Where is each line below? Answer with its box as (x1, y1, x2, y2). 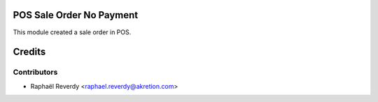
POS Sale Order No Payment (13, 9, 139, 21)
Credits (13, 46, 46, 58)
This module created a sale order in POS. (13, 28, 132, 36)
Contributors (13, 67, 58, 77)
